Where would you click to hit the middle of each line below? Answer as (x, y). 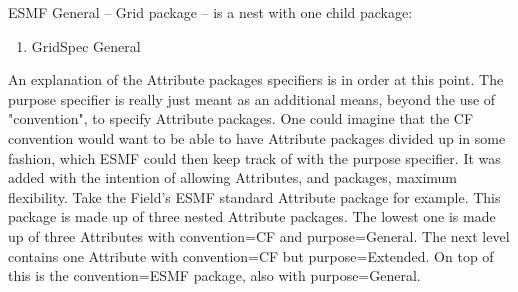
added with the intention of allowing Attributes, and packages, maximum (232, 177)
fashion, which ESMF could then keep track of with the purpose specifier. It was (254, 157)
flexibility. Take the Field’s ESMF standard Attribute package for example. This (254, 196)
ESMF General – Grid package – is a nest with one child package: (210, 12)
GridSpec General (86, 45)
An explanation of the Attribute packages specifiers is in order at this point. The (256, 79)
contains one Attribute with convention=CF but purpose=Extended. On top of (251, 255)
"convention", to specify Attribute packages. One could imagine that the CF (241, 118)
